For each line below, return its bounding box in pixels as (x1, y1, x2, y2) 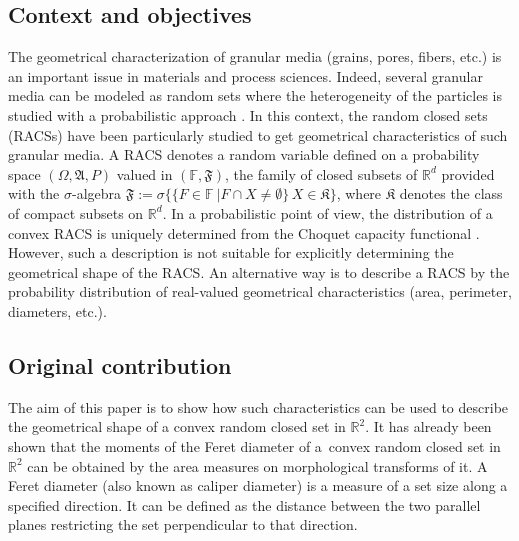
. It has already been (365, 416, 492, 437)
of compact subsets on (8, 202, 144, 223)
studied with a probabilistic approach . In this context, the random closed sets (8, 104, 488, 125)
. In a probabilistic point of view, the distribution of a (162, 202, 493, 223)
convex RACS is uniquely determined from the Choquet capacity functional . (8, 222, 480, 243)
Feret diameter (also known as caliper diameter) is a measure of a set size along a (8, 475, 508, 496)
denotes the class (399, 183, 503, 204)
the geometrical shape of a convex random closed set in (8, 416, 346, 437)
